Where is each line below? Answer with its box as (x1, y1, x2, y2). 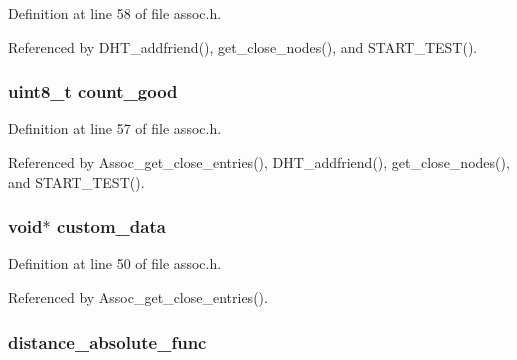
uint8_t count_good (8, 79, 178, 104)
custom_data (56, 214, 166, 239)
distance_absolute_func (8, 329, 207, 354)
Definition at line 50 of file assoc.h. (8, 253, 222, 274)
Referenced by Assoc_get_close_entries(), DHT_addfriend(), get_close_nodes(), (8, 152, 510, 172)
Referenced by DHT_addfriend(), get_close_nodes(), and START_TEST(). (8, 36, 478, 57)
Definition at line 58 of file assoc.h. (8, 3, 222, 23)
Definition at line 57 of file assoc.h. (8, 118, 222, 139)
